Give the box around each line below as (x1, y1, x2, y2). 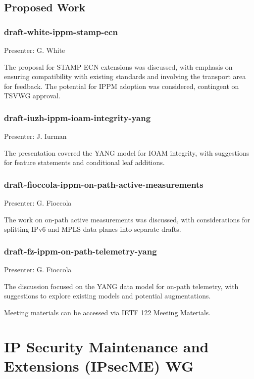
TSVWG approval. (4, 90, 61, 101)
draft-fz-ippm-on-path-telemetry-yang (4, 245, 157, 257)
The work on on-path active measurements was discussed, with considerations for (4, 214, 251, 224)
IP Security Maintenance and (4, 336, 209, 356)
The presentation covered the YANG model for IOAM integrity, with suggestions (4, 147, 250, 158)
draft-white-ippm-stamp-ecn (4, 25, 118, 38)
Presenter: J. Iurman (4, 131, 67, 141)
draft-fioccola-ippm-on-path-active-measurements (4, 178, 203, 190)
